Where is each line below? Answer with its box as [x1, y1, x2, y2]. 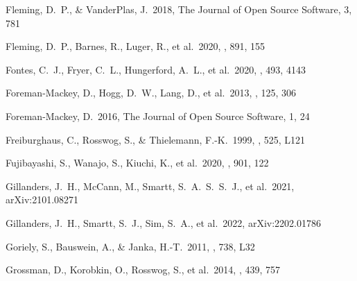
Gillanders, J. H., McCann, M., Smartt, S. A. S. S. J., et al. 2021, [6, 178, 295, 193]
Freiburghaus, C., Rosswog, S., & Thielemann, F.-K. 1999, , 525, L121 [6, 132, 305, 146]
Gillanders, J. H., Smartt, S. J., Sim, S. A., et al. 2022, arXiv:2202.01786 [6, 215, 321, 230]
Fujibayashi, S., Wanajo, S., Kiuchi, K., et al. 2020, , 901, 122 [6, 155, 269, 170]
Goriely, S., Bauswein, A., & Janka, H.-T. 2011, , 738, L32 [6, 239, 255, 253]
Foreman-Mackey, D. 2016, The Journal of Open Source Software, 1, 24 [6, 108, 310, 123]
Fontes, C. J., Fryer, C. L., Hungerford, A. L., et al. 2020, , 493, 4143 [6, 62, 306, 76]
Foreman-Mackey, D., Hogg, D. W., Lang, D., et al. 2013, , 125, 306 [6, 85, 297, 100]
